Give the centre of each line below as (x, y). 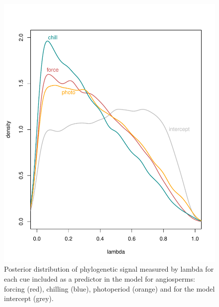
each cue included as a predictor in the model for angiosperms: (100, 278)
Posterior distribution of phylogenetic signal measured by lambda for (109, 269)
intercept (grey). (29, 298)
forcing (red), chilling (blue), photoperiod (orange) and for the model (109, 288)
